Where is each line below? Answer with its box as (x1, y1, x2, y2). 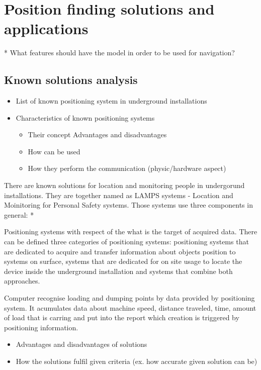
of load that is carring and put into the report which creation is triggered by (4, 312, 239, 323)
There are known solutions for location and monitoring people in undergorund (4, 180, 245, 191)
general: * (4, 209, 34, 220)
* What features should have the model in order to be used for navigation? (4, 47, 235, 58)
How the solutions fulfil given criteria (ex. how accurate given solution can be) (16, 355, 257, 366)
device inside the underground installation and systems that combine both (4, 265, 233, 276)
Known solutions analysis (4, 72, 138, 87)
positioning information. (4, 322, 78, 332)
